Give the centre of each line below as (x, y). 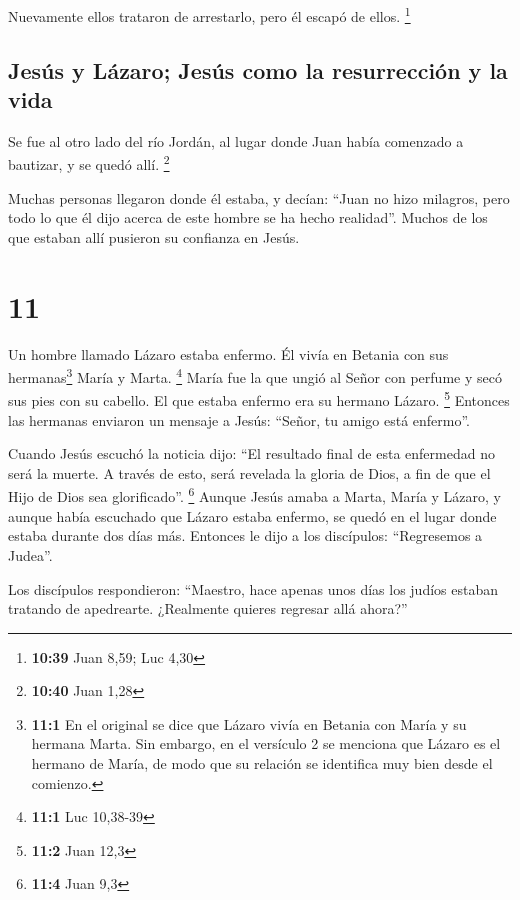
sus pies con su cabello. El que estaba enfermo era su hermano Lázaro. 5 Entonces (259, 399)
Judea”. (30, 554)
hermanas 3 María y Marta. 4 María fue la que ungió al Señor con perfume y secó (255, 375)
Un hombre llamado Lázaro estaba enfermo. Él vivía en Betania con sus (228, 353)
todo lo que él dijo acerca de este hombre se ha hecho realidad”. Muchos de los (248, 217)
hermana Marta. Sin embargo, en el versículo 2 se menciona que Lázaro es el (266, 743)
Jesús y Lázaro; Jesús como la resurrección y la (258, 69)
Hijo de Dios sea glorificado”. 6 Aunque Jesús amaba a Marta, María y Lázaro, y (254, 495)
